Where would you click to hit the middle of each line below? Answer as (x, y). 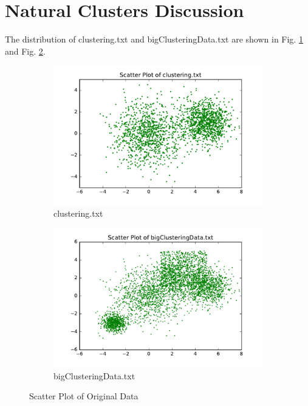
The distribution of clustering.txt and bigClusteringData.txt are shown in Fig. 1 (154, 39)
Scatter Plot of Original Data (84, 396)
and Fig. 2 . (25, 51)
